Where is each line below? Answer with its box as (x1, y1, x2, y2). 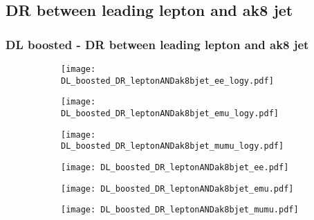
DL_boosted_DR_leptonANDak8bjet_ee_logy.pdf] (61, 75, 274, 86)
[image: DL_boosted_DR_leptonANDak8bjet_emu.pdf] (61, 183, 294, 194)
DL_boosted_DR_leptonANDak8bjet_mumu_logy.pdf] (61, 141, 284, 152)
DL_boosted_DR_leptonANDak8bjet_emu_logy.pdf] (61, 108, 279, 118)
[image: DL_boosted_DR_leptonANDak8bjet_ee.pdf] (61, 162, 289, 172)
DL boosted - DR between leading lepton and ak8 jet (6, 35, 309, 53)
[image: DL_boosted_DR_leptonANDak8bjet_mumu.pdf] (61, 205, 299, 215)
